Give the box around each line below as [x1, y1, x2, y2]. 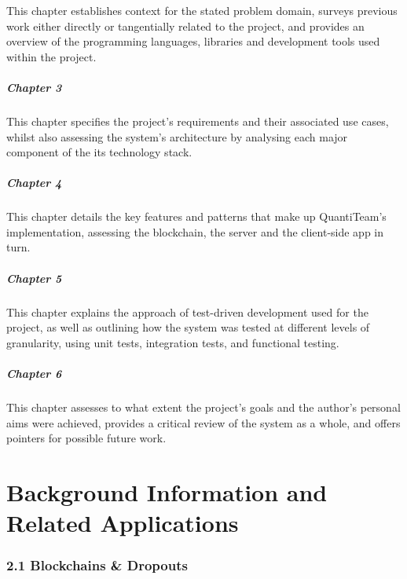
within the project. [6, 48, 97, 64]
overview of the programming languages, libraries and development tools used [6, 33, 380, 49]
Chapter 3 [6, 79, 62, 95]
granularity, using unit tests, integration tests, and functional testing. [6, 334, 339, 350]
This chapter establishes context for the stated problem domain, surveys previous [6, 2, 398, 18]
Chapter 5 [6, 269, 62, 286]
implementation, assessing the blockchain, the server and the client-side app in [6, 223, 384, 240]
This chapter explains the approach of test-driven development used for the [6, 303, 368, 320]
